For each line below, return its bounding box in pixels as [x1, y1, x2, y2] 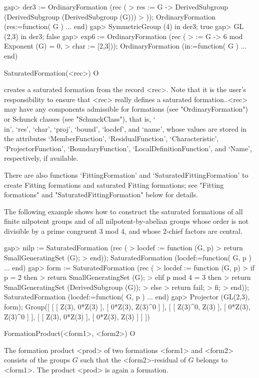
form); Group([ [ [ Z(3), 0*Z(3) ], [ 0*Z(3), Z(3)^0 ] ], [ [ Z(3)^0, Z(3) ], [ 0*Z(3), [4, 301, 250, 312]
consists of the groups [4, 354, 70, 365]
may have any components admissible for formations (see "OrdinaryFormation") [4, 104, 248, 114]
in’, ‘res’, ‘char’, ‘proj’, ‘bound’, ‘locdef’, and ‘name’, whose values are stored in [4, 123, 247, 134]
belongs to [196, 354, 227, 365]
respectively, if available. [4, 153, 78, 163]
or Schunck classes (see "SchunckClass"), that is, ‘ [4, 113, 155, 124]
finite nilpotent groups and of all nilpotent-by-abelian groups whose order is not [4, 216, 248, 226]
